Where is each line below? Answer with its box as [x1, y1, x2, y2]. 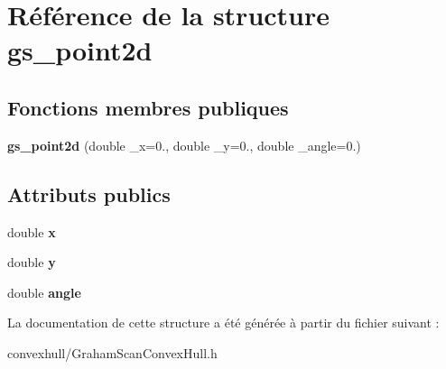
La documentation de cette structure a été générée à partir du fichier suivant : [7, 313, 440, 332]
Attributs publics [7, 180, 171, 208]
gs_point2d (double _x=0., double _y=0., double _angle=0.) [7, 135, 361, 154]
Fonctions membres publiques [7, 93, 289, 121]
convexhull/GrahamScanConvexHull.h [7, 343, 218, 362]
